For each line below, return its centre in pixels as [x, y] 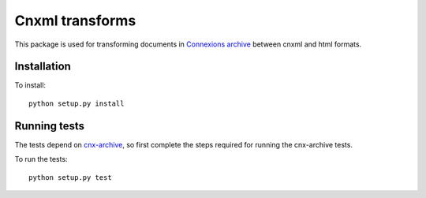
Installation [43, 67]
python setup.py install [77, 103]
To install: [30, 85]
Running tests [50, 126]
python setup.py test [70, 177]
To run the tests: [41, 159]
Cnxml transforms [75, 21]
